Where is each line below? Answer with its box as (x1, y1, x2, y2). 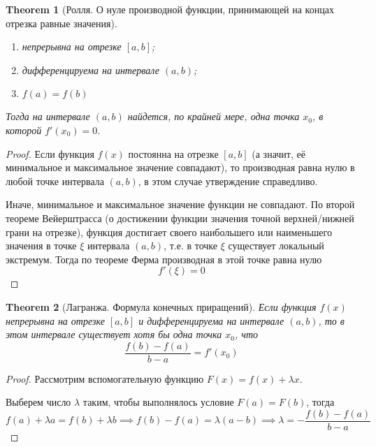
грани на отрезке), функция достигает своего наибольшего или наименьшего (6, 224, 332, 239)
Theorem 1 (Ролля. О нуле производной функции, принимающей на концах (6, 2, 334, 16)
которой (6, 122, 42, 137)
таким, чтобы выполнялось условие (82, 395, 234, 409)
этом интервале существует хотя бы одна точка (6, 327, 222, 342)
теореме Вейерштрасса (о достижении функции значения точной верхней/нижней (6, 210, 354, 225)
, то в (318, 313, 345, 328)
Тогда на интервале (6, 109, 90, 124)
